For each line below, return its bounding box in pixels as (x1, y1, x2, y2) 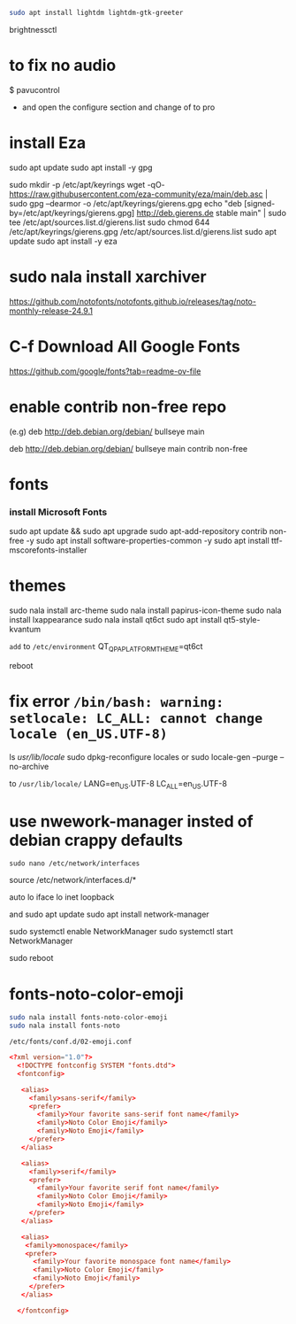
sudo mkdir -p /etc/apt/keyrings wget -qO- (9, 179, 165, 190)
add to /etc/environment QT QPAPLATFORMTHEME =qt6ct (9, 640, 203, 654)
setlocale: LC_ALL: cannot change (9, 709, 263, 726)
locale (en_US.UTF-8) (9, 725, 168, 742)
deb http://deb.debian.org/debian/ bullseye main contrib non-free (9, 443, 248, 453)
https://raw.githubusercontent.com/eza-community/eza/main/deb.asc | (9, 189, 268, 199)
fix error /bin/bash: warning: (9, 691, 224, 711)
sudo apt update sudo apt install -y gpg (9, 162, 153, 173)
